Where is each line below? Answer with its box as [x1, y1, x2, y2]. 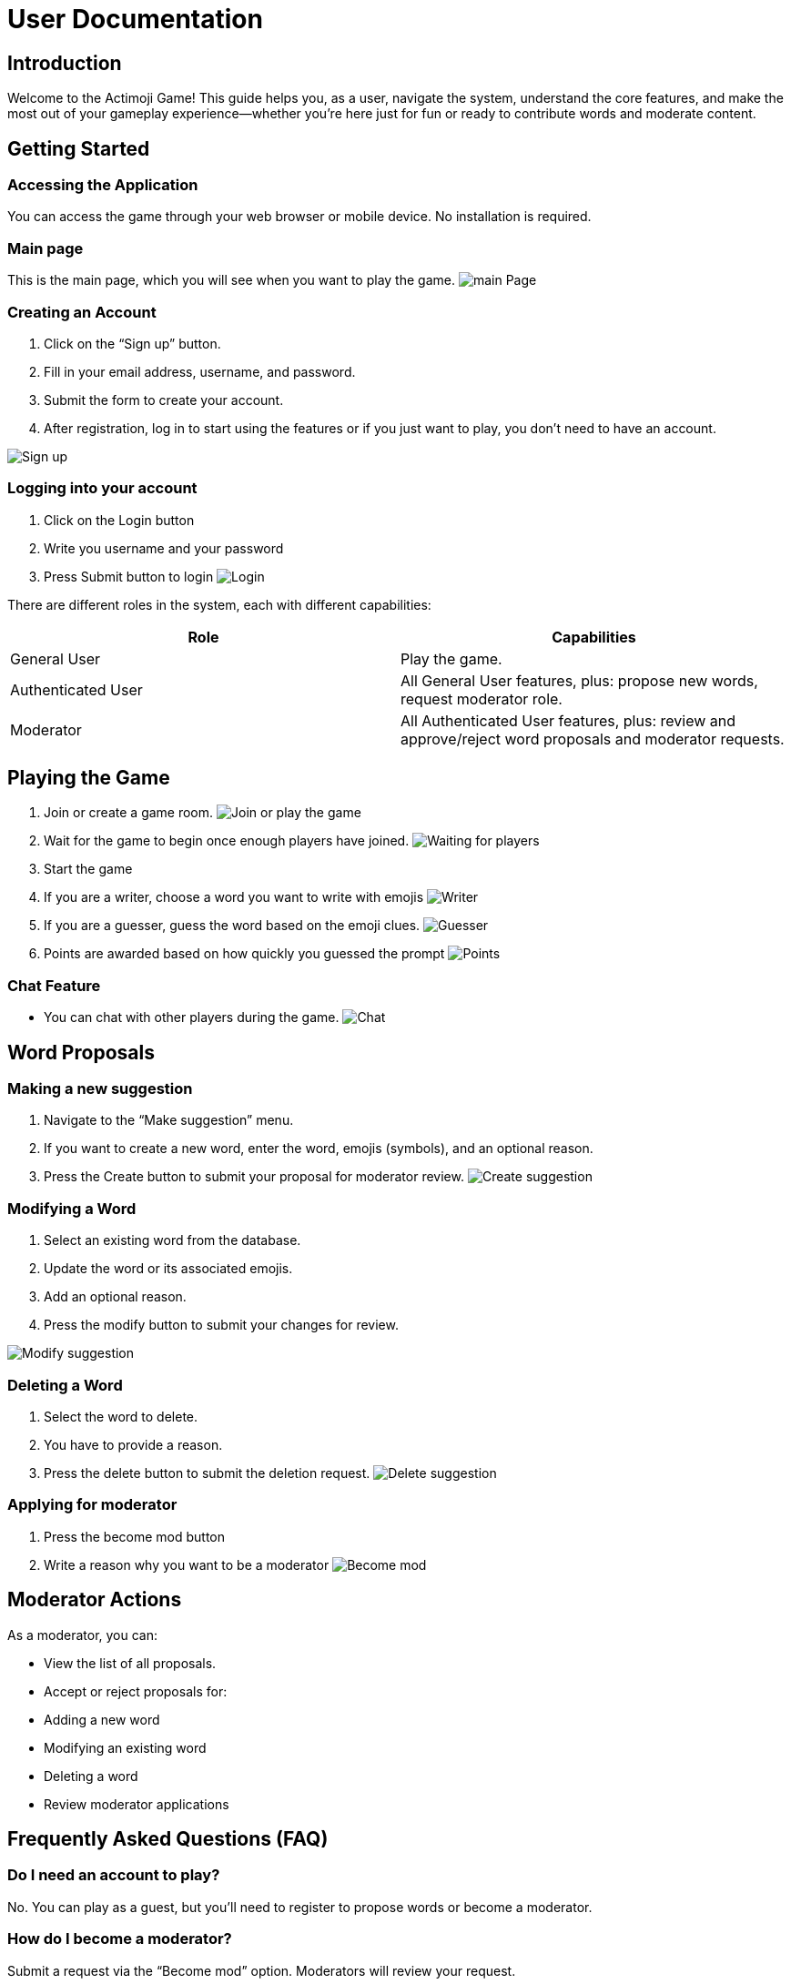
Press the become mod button [44, 1528, 226, 1544]
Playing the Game [7, 766, 170, 790]
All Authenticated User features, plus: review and [401, 711, 736, 730]
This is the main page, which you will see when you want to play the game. [7, 272, 455, 288]
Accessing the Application [7, 176, 198, 195]
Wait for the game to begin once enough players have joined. [44, 833, 410, 849]
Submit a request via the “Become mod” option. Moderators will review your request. [7, 1962, 516, 1979]
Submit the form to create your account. [44, 391, 284, 408]
